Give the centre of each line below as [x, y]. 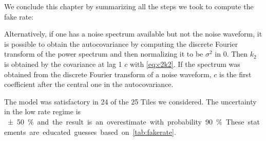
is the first [235, 74]
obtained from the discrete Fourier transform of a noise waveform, [108, 74]
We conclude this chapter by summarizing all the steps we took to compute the [129, 6]
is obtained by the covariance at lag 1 [63, 64]
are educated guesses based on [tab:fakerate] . [103, 131]
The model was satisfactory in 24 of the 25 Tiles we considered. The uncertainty [130, 101]
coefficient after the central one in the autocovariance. [89, 84]
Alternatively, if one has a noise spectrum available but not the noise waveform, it [133, 34]
